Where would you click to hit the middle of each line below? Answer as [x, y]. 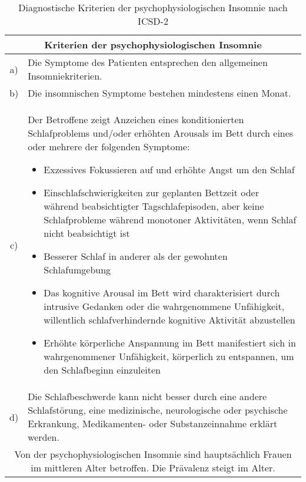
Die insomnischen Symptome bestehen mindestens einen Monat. [159, 93]
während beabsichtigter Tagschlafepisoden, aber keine [154, 206]
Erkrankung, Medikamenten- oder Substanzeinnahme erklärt [153, 423]
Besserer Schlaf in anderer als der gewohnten [136, 256]
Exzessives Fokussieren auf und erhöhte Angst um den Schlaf [169, 169]
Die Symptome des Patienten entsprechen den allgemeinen [148, 62]
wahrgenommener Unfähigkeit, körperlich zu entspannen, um [169, 356]
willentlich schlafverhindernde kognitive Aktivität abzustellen [169, 320]
